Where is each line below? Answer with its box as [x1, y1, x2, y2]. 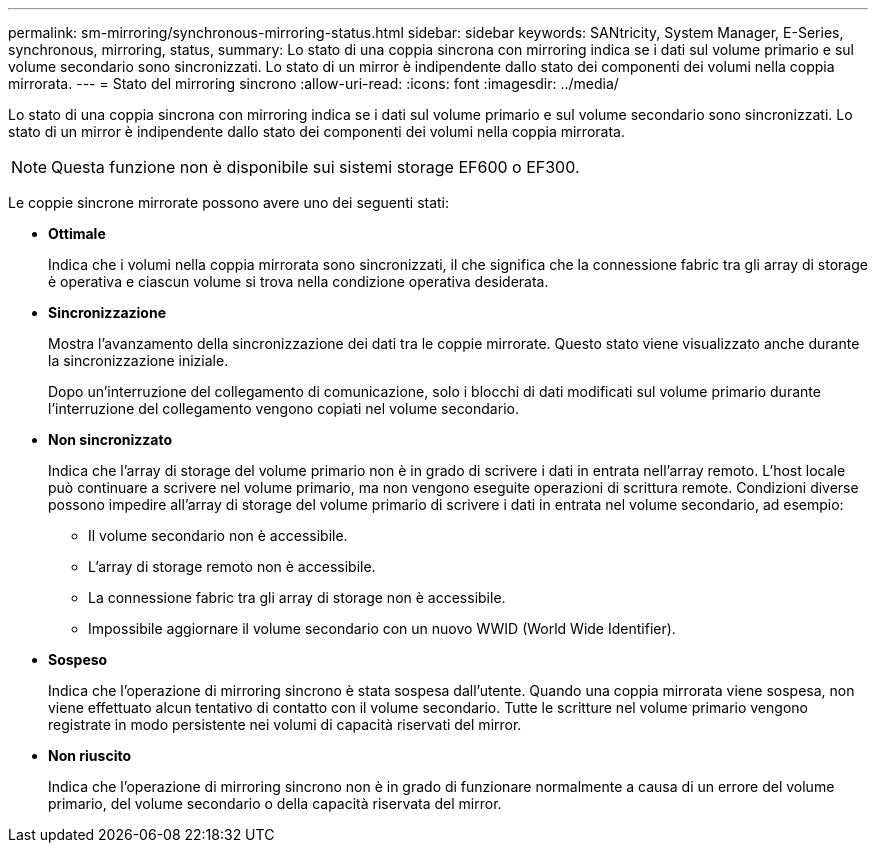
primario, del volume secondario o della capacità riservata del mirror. [48, 795, 502, 812]
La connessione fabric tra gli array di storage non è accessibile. [88, 589, 506, 606]
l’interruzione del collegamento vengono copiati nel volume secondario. [48, 400, 519, 417]
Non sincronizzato [48, 431, 173, 448]
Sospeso [48, 651, 108, 668]
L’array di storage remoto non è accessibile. [88, 558, 376, 575]
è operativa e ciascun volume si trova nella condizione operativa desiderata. [48, 273, 549, 290]
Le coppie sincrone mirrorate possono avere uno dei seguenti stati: [8, 194, 450, 211]
